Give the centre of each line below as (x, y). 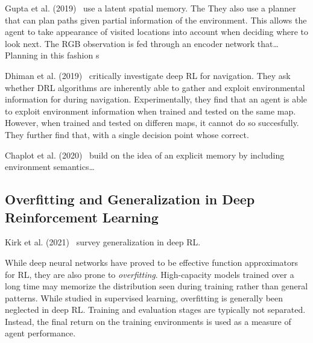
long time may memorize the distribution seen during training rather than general (156, 286)
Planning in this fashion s (52, 55)
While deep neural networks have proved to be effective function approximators (152, 262)
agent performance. (40, 333)
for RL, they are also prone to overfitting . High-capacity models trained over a (150, 274)
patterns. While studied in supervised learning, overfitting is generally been (144, 297)
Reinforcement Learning (82, 217)
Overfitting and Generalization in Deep (130, 199)
